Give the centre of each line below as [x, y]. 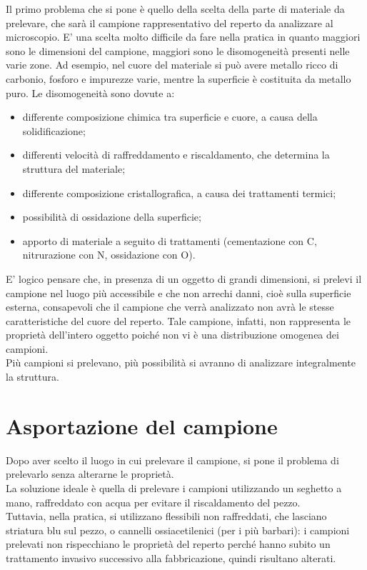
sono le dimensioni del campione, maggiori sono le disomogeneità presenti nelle [178, 50]
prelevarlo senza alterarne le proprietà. [90, 474]
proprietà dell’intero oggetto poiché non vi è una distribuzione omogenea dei [172, 335]
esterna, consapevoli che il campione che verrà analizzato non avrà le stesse [170, 307]
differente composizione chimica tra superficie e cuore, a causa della [170, 117]
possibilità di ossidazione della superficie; [112, 217]
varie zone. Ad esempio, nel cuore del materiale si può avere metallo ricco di [172, 65]
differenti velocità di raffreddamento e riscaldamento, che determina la [176, 155]
